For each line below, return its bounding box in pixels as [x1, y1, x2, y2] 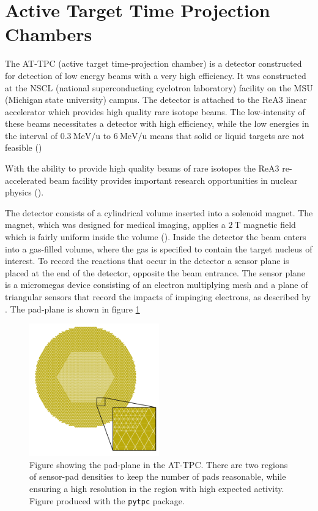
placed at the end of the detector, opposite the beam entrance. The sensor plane [5, 266, 306, 279]
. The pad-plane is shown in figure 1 [5, 302, 140, 315]
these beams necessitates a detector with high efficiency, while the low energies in [5, 117, 309, 130]
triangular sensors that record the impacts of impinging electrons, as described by [5, 290, 311, 303]
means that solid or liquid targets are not [149, 129, 305, 142]
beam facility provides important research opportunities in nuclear [49, 173, 298, 186]
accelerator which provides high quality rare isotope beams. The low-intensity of [5, 105, 305, 118]
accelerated [5, 173, 46, 186]
